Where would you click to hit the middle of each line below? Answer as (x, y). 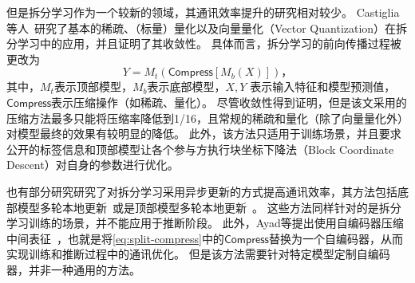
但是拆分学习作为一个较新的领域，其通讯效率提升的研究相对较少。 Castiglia (203, 12)
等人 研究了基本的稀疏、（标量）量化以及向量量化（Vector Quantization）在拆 (207, 28)
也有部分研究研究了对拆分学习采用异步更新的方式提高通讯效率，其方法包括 (202, 191)
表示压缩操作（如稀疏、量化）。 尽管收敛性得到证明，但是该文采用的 (229, 102)
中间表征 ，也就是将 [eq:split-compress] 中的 (115, 238)
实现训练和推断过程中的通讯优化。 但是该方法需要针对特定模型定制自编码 (198, 254)
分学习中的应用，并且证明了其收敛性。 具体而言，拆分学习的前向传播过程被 (204, 43)
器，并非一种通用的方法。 (73, 269)
